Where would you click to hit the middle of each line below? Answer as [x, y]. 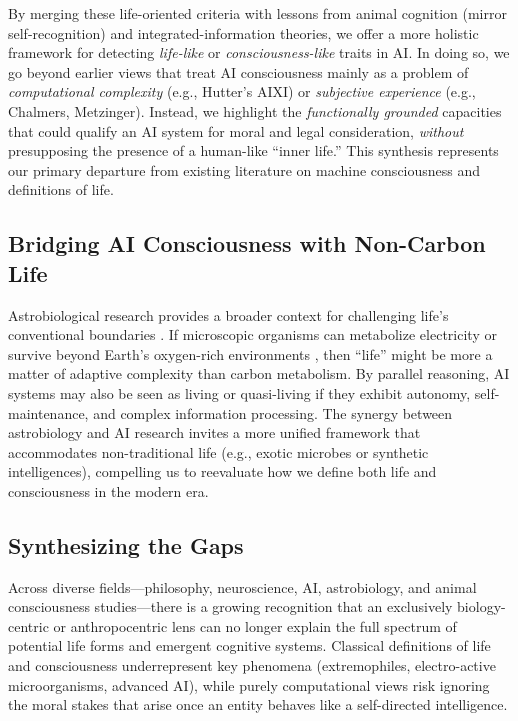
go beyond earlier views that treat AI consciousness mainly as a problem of [238, 71]
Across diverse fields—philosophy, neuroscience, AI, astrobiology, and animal [242, 586]
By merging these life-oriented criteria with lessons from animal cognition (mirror [257, 13]
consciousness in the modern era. [108, 490]
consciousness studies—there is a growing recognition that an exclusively [230, 606]
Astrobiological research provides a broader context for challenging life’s [228, 314]
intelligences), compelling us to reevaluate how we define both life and [222, 471]
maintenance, [48, 412]
